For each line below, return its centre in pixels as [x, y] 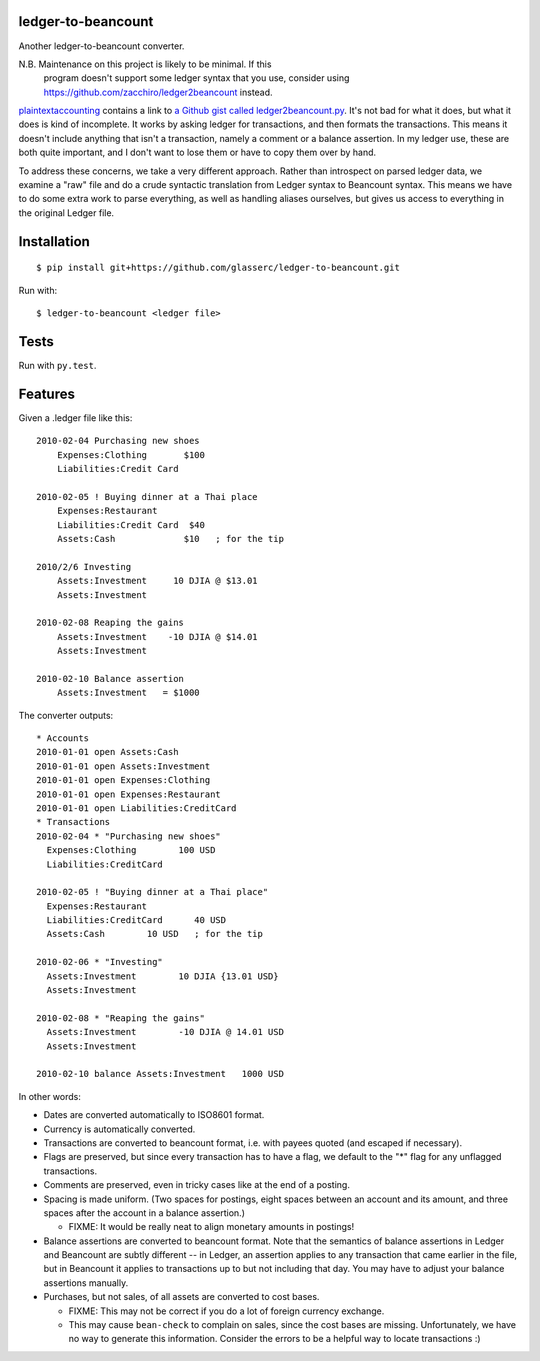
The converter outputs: [66, 715]
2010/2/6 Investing [84, 566]
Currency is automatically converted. [119, 1129]
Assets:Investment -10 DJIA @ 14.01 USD [165, 1032]
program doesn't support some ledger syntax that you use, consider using [196, 78]
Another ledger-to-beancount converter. [101, 46]
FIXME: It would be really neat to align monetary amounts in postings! [211, 1227]
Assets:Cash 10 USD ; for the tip [155, 934]
